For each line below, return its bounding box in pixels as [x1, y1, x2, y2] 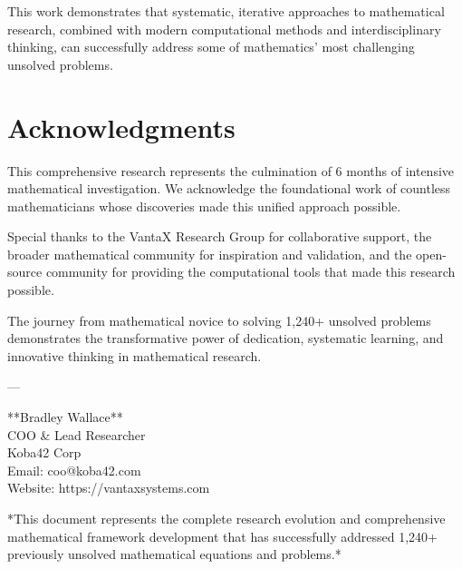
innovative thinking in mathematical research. [7, 346, 262, 365]
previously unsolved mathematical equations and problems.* [7, 544, 342, 564]
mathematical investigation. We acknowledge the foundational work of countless [7, 179, 451, 198]
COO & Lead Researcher [7, 425, 146, 444]
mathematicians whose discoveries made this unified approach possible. [7, 196, 401, 215]
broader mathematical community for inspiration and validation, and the [7, 244, 412, 263]
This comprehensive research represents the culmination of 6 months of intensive [7, 161, 455, 180]
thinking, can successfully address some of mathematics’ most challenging [7, 37, 415, 56]
